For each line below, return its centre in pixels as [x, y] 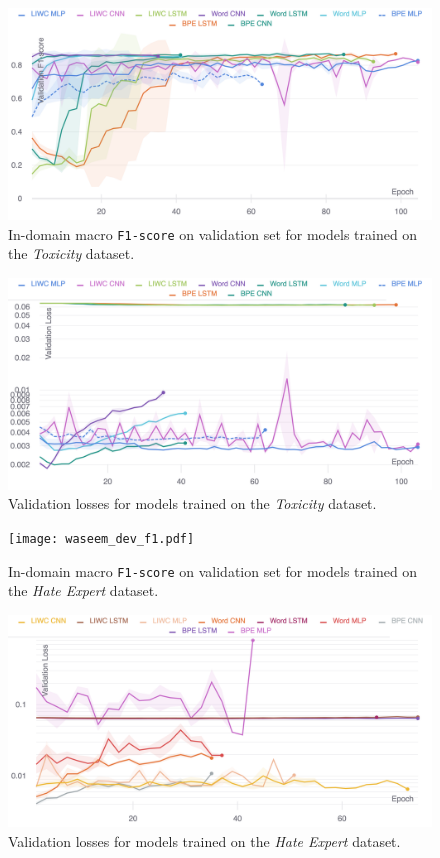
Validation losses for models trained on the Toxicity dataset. [192, 503]
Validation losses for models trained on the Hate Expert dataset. [204, 840]
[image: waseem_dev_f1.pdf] [101, 539]
